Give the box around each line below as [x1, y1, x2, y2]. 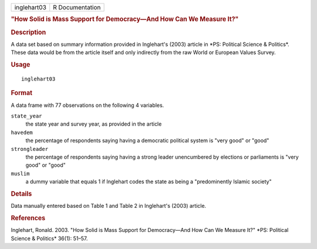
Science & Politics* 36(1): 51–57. [11, 235, 88, 242]
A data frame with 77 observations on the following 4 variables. [11, 102, 164, 109]
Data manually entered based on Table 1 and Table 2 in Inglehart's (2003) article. [11, 203, 207, 210]
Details [11, 190, 32, 198]
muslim [11, 170, 30, 177]
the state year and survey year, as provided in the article [25, 120, 162, 127]
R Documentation [53, 4, 101, 11]
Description [11, 28, 46, 36]
